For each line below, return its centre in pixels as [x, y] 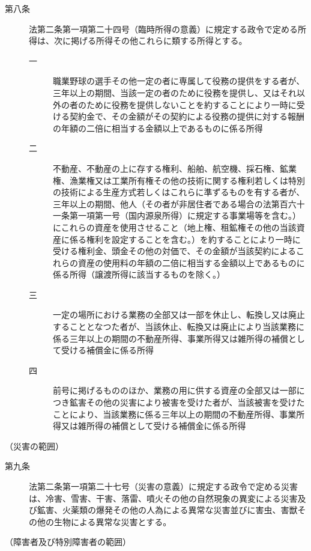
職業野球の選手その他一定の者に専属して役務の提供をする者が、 [179, 81]
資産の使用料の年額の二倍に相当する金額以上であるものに [191, 262]
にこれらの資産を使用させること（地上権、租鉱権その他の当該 [175, 227]
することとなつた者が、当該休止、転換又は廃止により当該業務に [179, 327]
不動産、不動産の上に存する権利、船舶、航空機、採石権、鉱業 [175, 168]
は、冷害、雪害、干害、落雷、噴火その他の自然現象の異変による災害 [163, 498]
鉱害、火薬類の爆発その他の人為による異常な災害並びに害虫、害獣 [167, 510]
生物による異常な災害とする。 [113, 521]
